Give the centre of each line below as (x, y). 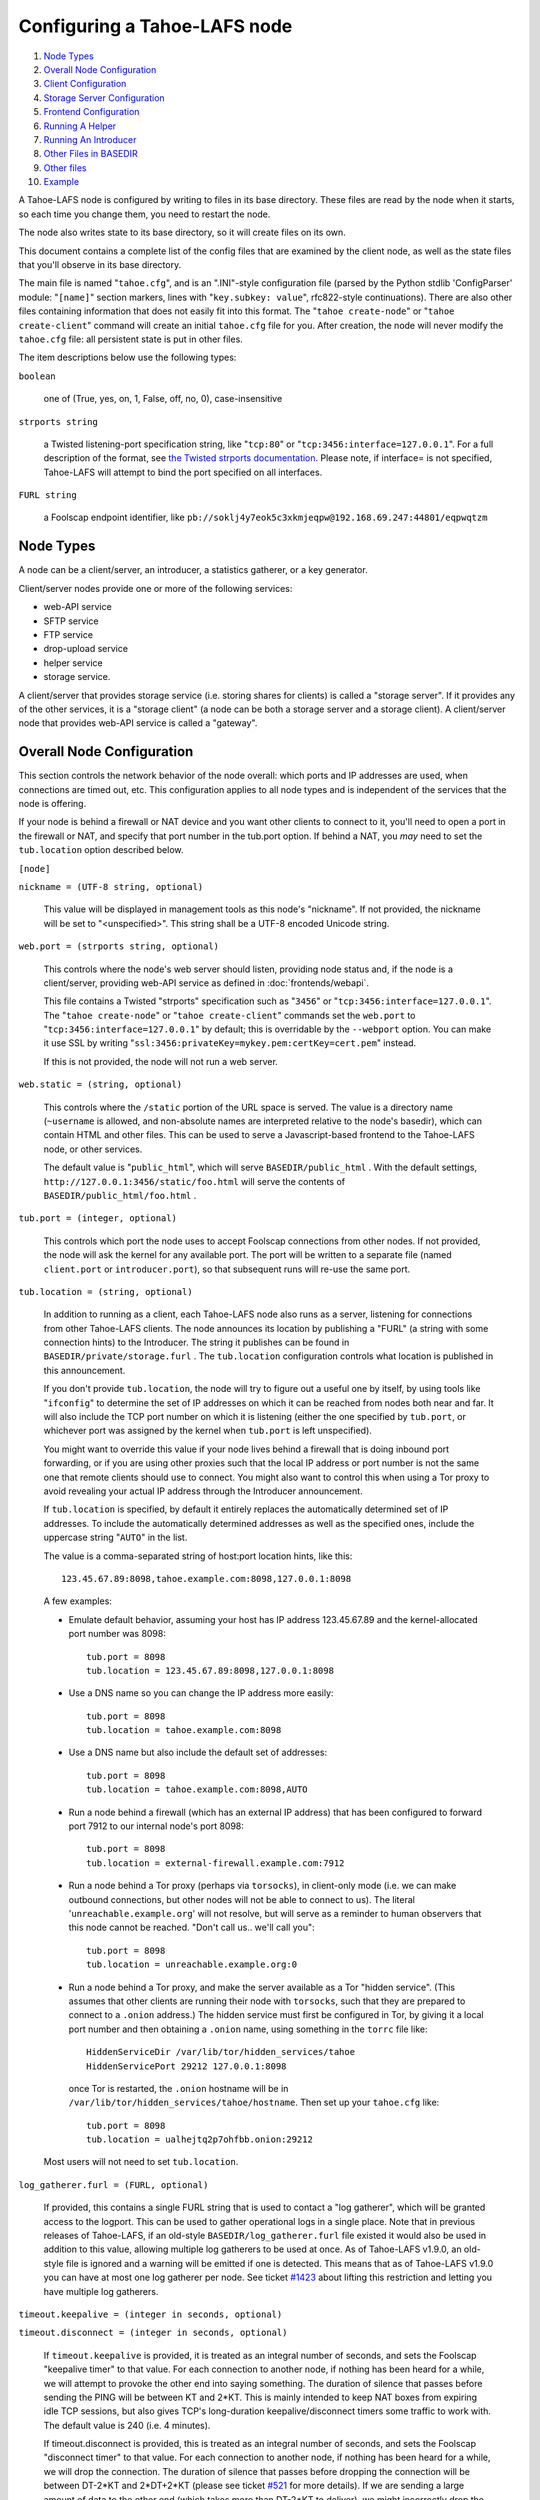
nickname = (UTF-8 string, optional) (111, 886)
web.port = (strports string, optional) (119, 946)
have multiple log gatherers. (101, 2291)
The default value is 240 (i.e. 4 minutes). (127, 2425)
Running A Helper (80, 126)
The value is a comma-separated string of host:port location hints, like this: (198, 1556)
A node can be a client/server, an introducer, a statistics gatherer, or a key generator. (193, 570)
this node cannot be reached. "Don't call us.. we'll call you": (191, 1927)
